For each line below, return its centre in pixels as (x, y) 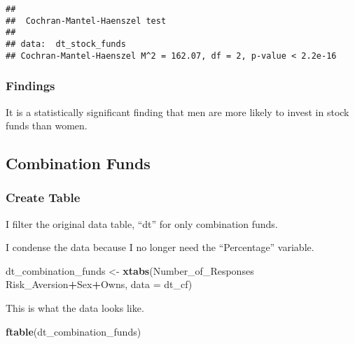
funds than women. (47, 126)
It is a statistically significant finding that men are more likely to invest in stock (177, 112)
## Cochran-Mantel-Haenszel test (86, 21)
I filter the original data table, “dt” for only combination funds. (142, 223)
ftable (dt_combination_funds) (74, 331)
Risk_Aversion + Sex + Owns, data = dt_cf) (99, 284)
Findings (30, 86)
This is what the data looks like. (75, 308)
